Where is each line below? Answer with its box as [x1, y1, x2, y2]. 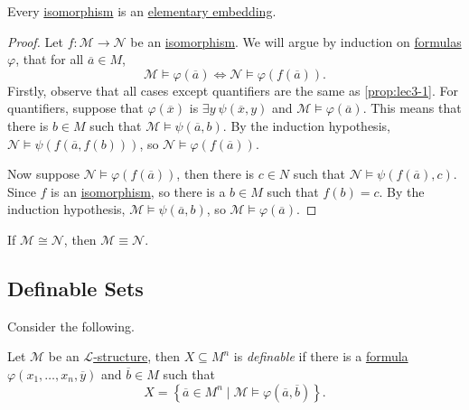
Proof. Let [7, 32, 63, 51]
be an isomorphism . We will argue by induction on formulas [130, 32, 462, 51]
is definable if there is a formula [233, 347, 408, 366]
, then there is [176, 164, 255, 183]
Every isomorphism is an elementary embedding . [7, 2, 277, 20]
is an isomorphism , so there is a [51, 182, 226, 200]
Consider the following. [7, 316, 135, 335]
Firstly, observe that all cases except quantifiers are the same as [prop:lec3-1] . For [7, 80, 458, 99]
